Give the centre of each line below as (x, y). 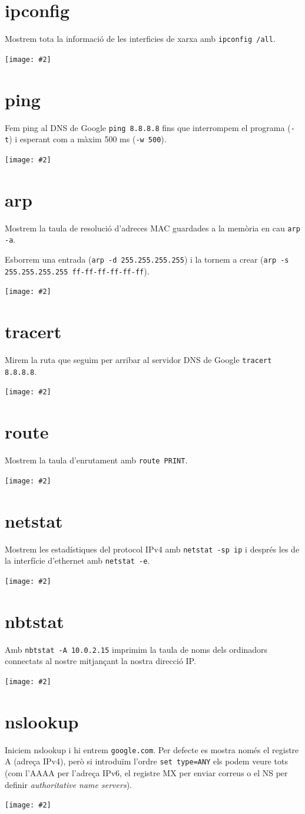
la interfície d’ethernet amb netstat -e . (77, 560)
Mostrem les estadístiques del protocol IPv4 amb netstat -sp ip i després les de (152, 549)
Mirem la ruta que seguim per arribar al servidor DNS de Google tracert (138, 360)
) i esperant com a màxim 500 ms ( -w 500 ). (88, 139)
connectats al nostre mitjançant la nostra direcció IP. (100, 661)
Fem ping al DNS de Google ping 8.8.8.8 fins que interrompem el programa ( (148, 127)
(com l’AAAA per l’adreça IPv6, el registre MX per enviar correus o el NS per (146, 773)
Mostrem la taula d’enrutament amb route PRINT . (96, 460)
